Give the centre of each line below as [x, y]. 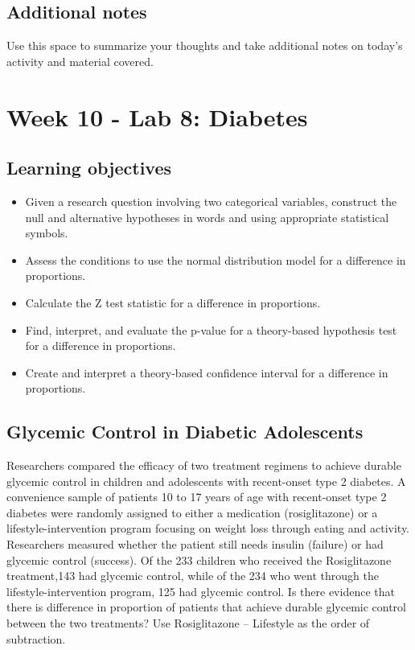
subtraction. [36, 638]
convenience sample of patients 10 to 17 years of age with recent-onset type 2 [197, 497]
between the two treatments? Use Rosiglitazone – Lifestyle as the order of [188, 623]
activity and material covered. [80, 61]
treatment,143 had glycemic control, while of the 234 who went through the [193, 576]
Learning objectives [89, 168]
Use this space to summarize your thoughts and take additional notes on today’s [205, 45]
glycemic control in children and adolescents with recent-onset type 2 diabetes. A [206, 481]
